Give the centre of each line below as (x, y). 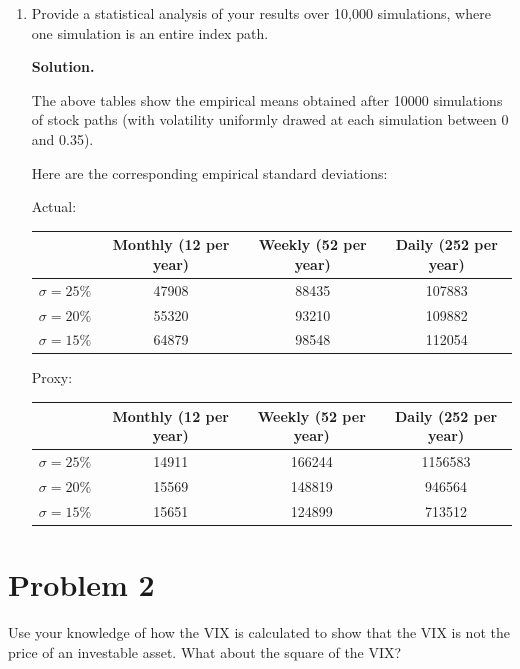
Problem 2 (81, 583)
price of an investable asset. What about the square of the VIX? (205, 651)
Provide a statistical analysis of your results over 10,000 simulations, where (261, 13)
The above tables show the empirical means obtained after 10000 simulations (267, 99)
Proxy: (52, 377)
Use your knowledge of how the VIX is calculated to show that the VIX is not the (259, 631)
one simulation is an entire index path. (150, 32)
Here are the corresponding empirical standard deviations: (209, 172)
